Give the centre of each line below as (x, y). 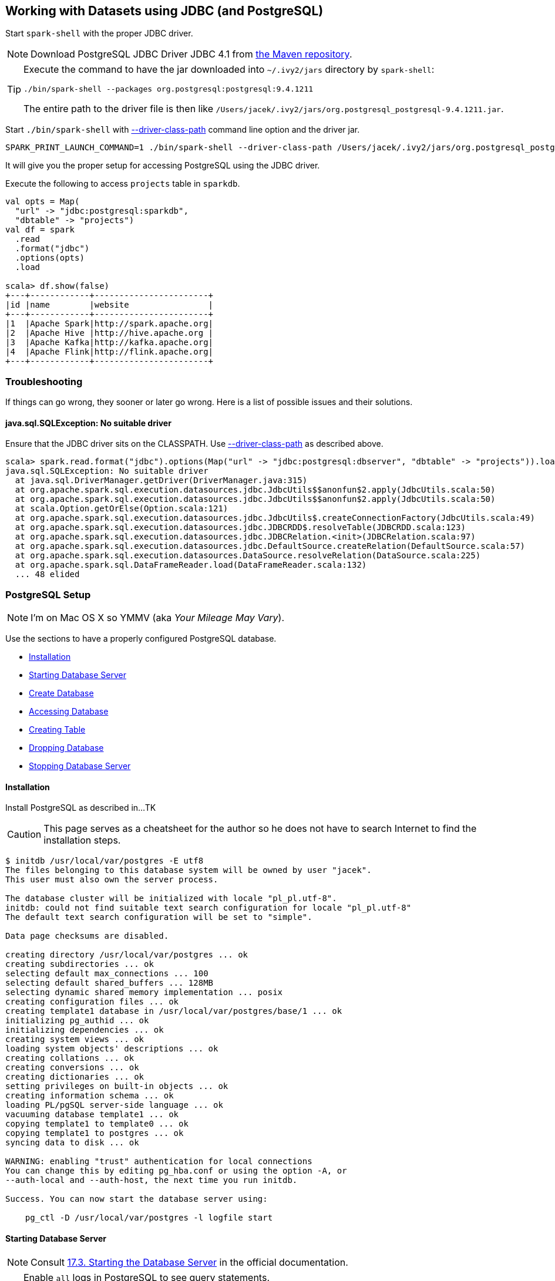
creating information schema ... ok (90, 1096)
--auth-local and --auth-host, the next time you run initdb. (152, 1180)
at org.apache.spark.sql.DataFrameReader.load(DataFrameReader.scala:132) (191, 565)
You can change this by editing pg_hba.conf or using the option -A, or (176, 1171)
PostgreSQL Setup (48, 594)
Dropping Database (66, 748)
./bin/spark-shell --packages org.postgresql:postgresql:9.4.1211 (169, 89)
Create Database (61, 693)
